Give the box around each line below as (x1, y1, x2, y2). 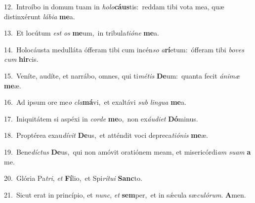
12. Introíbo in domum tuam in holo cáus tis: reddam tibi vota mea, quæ (4, 1, 224, 11)
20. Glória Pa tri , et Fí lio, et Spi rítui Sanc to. (4, 173, 142, 183)
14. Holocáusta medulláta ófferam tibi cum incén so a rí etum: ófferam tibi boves (4, 44, 244, 54)
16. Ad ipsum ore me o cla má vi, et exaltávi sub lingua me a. (4, 97, 186, 107)
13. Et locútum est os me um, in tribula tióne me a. (4, 28, 160, 38)
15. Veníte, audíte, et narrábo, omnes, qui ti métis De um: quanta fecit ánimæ (4, 70, 240, 81)
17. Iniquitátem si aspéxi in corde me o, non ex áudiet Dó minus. (4, 113, 198, 123)
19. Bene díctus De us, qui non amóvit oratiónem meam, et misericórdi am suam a (4, 146, 251, 157)
